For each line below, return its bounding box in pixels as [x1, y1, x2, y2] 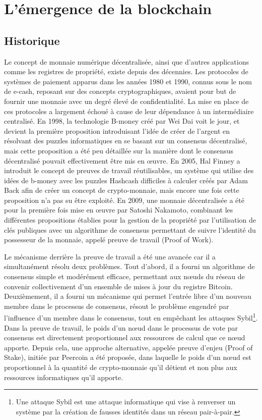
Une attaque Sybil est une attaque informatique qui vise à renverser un [16, 396, 236, 407]
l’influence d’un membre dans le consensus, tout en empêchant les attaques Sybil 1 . [4, 311, 258, 323]
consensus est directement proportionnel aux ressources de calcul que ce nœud [4, 332, 245, 343]
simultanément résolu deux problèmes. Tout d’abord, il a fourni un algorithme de [4, 261, 255, 272]
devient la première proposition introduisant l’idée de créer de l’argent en [4, 125, 230, 136]
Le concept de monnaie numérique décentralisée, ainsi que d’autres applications [4, 56, 249, 67]
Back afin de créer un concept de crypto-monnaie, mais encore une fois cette [4, 185, 239, 195]
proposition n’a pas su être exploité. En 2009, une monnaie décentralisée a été [4, 194, 244, 205]
